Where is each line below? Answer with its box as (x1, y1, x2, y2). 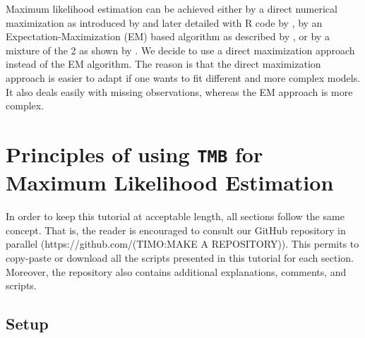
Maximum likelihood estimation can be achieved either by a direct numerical (6, 1, 337, 16)
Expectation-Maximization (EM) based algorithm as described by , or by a (6, 29, 330, 44)
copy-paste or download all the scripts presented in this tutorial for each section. (6, 250, 354, 265)
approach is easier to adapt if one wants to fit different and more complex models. (6, 70, 361, 85)
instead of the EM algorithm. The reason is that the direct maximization (6, 56, 321, 71)
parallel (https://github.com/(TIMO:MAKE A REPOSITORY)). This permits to (6, 236, 359, 251)
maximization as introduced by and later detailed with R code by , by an (6, 15, 323, 30)
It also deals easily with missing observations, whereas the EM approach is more (6, 84, 353, 99)
